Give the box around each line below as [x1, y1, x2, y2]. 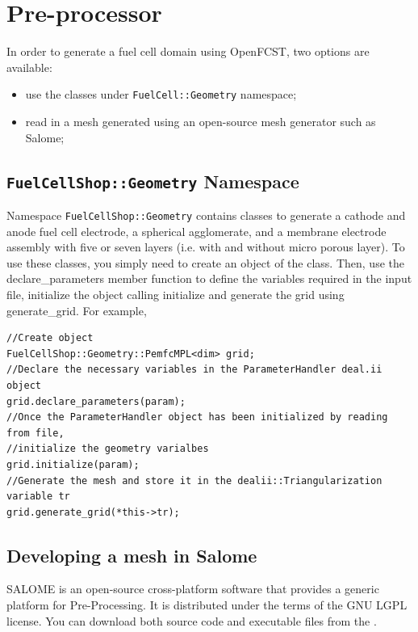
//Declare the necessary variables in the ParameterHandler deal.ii [6, 364, 382, 376]
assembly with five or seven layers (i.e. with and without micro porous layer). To [6, 238, 405, 255]
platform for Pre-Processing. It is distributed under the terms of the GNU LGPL [6, 596, 408, 613]
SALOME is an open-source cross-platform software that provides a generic [6, 580, 379, 597]
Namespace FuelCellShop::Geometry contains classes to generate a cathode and [6, 206, 406, 223]
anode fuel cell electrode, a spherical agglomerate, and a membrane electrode [6, 222, 387, 239]
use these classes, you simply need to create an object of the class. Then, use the [6, 254, 404, 271]
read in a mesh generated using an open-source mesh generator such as [25, 112, 376, 129]
